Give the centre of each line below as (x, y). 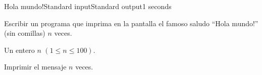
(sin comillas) (25, 33)
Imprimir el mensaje (35, 67)
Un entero (19, 50)
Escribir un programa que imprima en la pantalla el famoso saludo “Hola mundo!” (131, 23)
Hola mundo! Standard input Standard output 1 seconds (88, 6)
